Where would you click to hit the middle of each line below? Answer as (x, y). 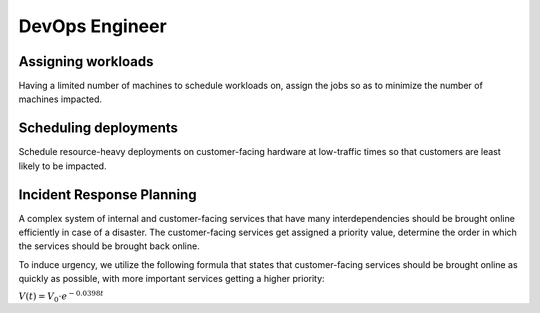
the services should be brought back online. (109, 246)
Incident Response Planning (107, 194)
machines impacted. (60, 99)
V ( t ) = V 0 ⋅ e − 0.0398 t (61, 296)
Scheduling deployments (98, 128)
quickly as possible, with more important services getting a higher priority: (171, 279)
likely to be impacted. (62, 166)
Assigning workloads (86, 61)
